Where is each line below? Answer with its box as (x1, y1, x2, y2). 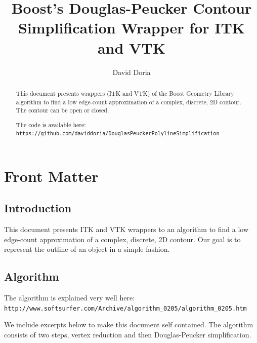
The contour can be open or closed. (16, 106, 109, 115)
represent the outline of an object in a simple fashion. (4, 244, 170, 254)
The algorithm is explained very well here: (4, 292, 135, 302)
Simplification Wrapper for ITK (18, 17, 245, 38)
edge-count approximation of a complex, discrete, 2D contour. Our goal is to (4, 234, 241, 244)
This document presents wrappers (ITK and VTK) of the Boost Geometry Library (16, 89, 234, 97)
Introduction (4, 200, 72, 216)
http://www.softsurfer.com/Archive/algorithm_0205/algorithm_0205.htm (4, 304, 247, 312)
